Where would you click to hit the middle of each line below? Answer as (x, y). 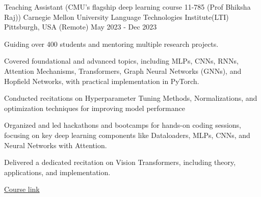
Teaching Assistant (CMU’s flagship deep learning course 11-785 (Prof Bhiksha (127, 7)
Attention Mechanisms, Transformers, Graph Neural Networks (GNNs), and (123, 71)
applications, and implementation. (57, 172)
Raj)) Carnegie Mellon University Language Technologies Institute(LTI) (116, 17)
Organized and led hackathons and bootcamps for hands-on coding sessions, (123, 125)
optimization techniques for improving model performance (95, 108)
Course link (22, 189)
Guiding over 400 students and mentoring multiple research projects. (111, 44)
